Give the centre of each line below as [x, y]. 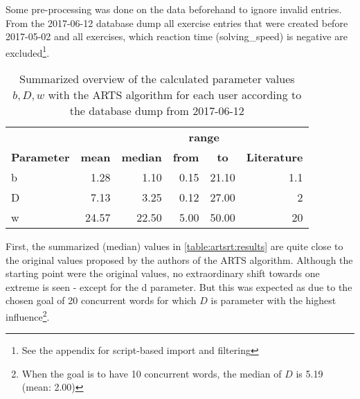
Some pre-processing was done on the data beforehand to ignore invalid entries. [174, 9]
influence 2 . [28, 316]
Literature [274, 157]
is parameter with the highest [273, 300]
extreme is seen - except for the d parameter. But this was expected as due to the [179, 286]
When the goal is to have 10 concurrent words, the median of [152, 373]
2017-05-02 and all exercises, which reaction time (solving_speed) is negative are [177, 36]
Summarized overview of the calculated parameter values [157, 79]
